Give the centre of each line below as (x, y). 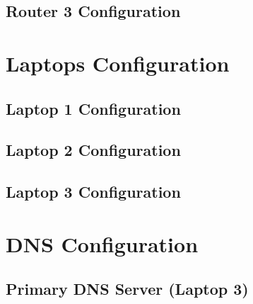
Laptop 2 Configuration (93, 150)
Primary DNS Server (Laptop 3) (127, 289)
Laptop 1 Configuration (93, 108)
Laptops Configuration (118, 63)
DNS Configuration (102, 243)
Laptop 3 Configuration (93, 192)
